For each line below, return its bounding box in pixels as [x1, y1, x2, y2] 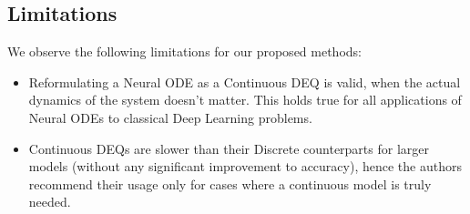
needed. [28, 192, 71, 211]
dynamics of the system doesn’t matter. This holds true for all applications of [28, 90, 462, 109]
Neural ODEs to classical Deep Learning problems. [28, 107, 312, 127]
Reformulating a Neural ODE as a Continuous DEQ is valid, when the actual [28, 72, 461, 91]
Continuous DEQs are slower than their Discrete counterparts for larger [28, 138, 430, 158]
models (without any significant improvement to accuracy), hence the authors [28, 157, 462, 176]
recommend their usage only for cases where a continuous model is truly [28, 174, 432, 193]
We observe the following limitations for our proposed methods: [7, 42, 362, 61]
